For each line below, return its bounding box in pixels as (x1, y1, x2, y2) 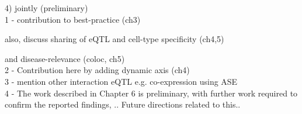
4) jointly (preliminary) (5, 2, 88, 13)
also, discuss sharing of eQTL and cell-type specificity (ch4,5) (5, 33, 224, 45)
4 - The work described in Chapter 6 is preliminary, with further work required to (5, 87, 298, 99)
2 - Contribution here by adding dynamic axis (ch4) (5, 64, 190, 76)
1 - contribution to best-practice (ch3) (5, 13, 141, 25)
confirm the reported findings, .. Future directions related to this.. (5, 98, 241, 110)
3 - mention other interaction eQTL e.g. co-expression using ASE (5, 75, 238, 87)
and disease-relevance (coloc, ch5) (5, 52, 125, 64)
